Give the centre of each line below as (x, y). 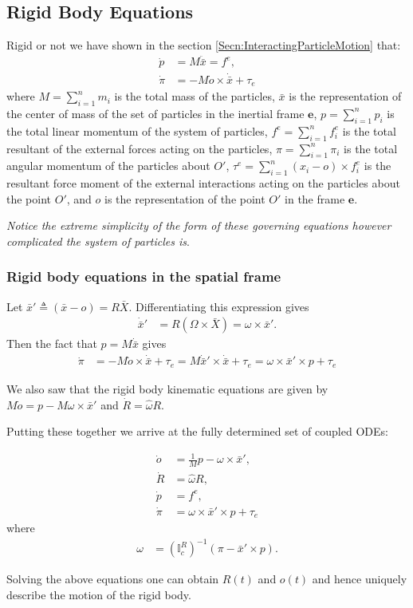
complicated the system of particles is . (98, 241)
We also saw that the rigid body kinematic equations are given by (167, 388)
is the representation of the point (185, 198)
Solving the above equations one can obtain (113, 579)
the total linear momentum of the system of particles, (137, 130)
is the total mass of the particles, (195, 96)
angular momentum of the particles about (108, 166)
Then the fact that (52, 343)
